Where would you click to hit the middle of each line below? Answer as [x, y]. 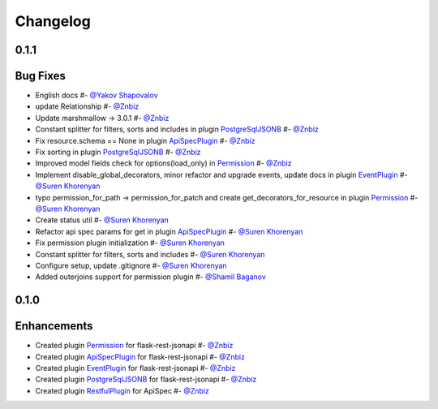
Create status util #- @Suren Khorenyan [102, 220]
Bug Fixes [41, 76]
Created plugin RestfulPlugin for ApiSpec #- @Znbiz [122, 390]
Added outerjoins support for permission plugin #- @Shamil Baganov [151, 277]
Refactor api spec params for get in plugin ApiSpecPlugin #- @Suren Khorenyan [169, 231]
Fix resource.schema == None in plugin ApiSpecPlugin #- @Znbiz [145, 140]
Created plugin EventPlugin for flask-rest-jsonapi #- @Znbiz [135, 368]
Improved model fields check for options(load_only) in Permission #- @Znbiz [163, 163]
